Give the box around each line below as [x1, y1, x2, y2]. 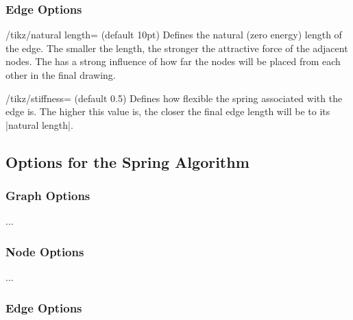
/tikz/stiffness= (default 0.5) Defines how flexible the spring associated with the [5, 90, 343, 105]
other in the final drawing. [5, 68, 116, 82]
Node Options [5, 243, 84, 260]
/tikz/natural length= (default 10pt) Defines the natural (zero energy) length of [5, 27, 342, 42]
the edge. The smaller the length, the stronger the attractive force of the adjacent [5, 40, 348, 55]
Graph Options [5, 187, 90, 204]
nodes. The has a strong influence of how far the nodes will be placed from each [5, 54, 341, 69]
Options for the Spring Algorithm [5, 151, 249, 172]
